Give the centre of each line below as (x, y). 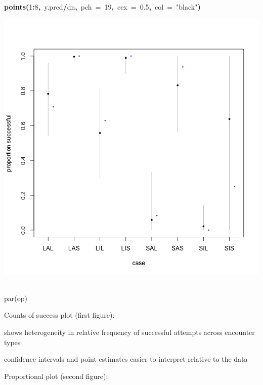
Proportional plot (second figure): (56, 376)
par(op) (16, 298)
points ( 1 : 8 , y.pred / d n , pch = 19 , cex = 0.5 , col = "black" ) (102, 7)
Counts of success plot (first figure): (59, 315)
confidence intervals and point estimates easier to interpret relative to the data (126, 359)
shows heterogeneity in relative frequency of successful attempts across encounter (129, 332)
